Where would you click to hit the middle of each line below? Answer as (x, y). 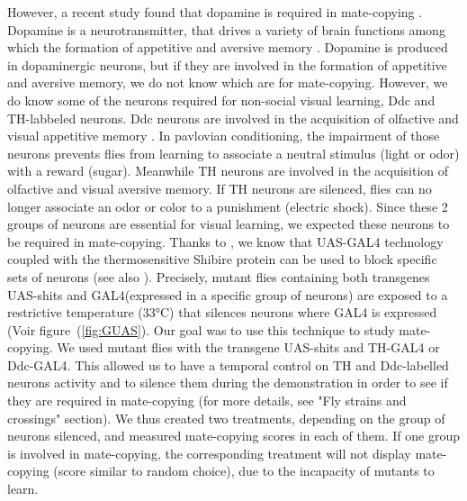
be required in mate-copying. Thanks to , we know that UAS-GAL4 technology (225, 241)
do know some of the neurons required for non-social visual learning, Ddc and (221, 100)
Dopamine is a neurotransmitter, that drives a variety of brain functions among (226, 29)
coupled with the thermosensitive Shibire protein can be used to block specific (222, 259)
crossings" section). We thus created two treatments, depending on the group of (226, 418)
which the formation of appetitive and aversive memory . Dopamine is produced (228, 47)
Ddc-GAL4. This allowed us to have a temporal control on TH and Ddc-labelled (228, 364)
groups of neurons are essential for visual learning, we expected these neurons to (229, 224)
